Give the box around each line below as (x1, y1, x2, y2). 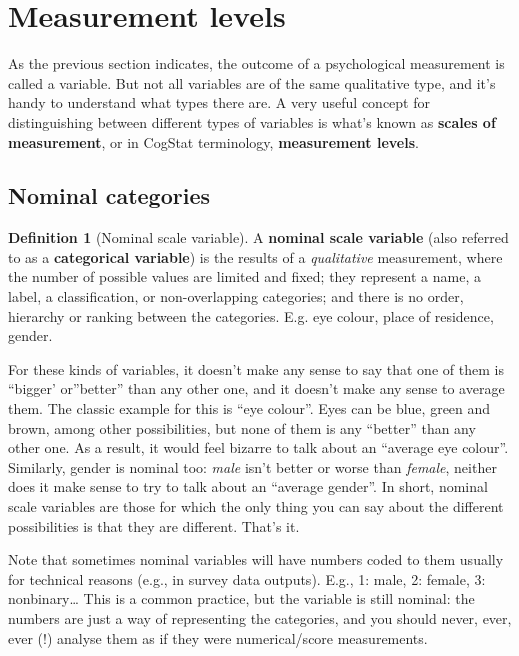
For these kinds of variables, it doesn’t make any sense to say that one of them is (8, 358, 504, 379)
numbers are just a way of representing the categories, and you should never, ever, (8, 607, 512, 628)
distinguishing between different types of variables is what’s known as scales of (8, 111, 496, 132)
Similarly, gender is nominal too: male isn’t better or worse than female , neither (8, 456, 497, 477)
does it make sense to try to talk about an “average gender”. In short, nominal (8, 476, 488, 497)
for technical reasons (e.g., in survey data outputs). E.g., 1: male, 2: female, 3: (8, 568, 486, 589)
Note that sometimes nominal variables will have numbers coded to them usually (8, 549, 504, 570)
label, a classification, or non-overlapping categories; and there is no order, (8, 286, 464, 307)
